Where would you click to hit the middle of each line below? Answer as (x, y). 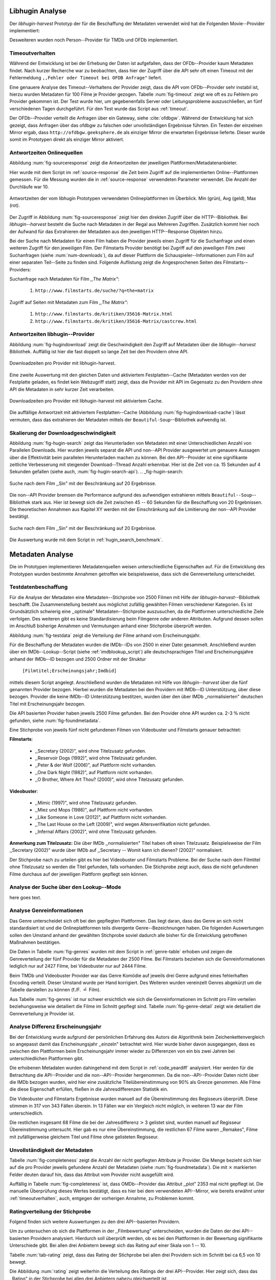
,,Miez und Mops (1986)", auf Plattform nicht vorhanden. (94, 810)
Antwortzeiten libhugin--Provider (52, 334)
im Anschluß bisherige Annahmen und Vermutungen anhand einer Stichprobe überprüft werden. (111, 626)
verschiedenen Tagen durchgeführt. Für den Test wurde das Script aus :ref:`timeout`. (99, 109)
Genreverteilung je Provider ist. (42, 1013)
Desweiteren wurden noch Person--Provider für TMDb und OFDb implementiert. (94, 40)
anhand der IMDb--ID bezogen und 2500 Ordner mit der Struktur (78, 659)
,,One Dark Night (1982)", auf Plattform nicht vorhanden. (94, 772)
